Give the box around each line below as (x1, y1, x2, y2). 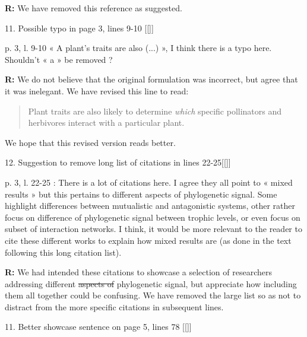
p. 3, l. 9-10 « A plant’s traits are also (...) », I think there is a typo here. (5, 42, 272, 54)
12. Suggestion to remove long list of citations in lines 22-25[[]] (5, 156, 231, 168)
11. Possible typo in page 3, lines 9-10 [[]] (5, 21, 154, 34)
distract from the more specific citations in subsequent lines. (5, 300, 224, 313)
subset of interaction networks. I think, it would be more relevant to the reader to (5, 222, 302, 235)
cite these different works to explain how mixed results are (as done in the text (5, 234, 292, 246)
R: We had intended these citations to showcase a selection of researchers (5, 266, 272, 278)
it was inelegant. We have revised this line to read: (5, 84, 189, 97)
